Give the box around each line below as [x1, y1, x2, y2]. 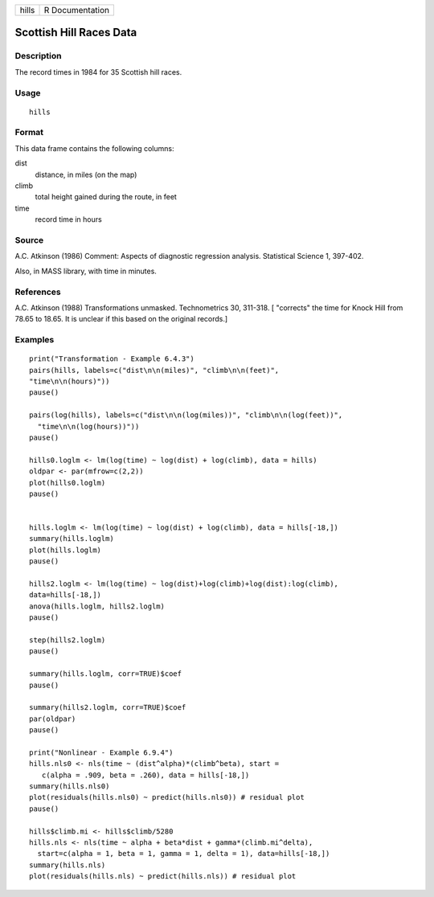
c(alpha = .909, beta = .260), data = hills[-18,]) [41, 770, 250, 780]
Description [14, 51, 62, 62]
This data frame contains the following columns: [14, 143, 174, 153]
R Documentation [43, 5, 110, 15]
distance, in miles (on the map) [35, 170, 137, 179]
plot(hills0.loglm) [29, 478, 106, 487]
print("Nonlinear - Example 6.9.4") [29, 747, 174, 757]
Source [14, 234, 44, 245]
